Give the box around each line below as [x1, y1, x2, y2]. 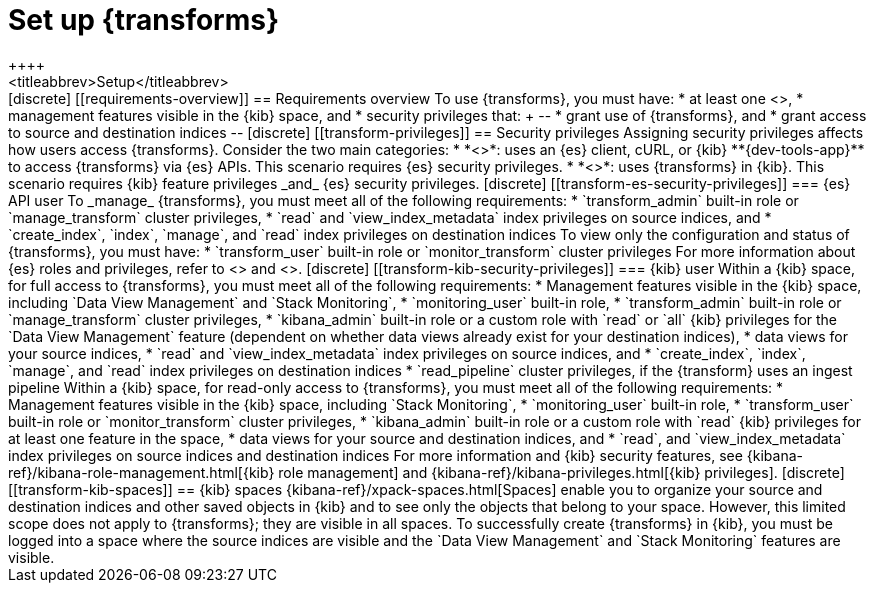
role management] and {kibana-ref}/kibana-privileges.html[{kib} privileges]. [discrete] [278, 463, 845, 481]
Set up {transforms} [8, 3, 280, 37]
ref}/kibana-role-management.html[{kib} [8, 463, 275, 481]
